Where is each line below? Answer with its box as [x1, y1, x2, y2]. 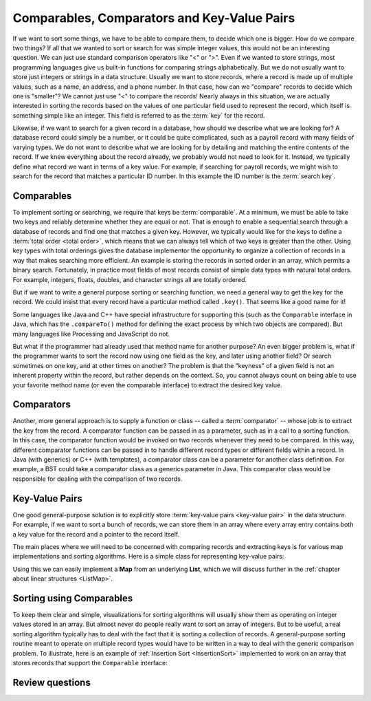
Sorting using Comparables [12, 592, 133, 604]
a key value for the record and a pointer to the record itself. [12, 530, 180, 538]
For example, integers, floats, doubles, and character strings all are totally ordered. [12, 275, 247, 283]
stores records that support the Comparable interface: [12, 658, 168, 667]
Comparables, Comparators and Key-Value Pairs [12, 10, 295, 25]
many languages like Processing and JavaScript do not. [12, 330, 170, 338]
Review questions [12, 676, 91, 688]
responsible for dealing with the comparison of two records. [12, 475, 183, 483]
